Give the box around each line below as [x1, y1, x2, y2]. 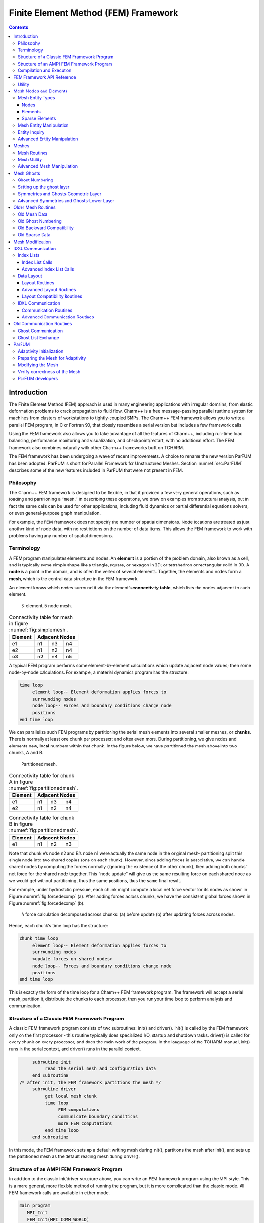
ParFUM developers [18, 376, 58, 382]
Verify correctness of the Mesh [18, 369, 81, 375]
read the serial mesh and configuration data [44, 1065, 156, 1071]
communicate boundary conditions [58, 1113, 138, 1119]
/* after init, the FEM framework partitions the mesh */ [19, 1079, 161, 1085]
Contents [9, 24, 29, 30]
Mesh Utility [18, 157, 42, 162]
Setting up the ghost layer [18, 184, 70, 190]
